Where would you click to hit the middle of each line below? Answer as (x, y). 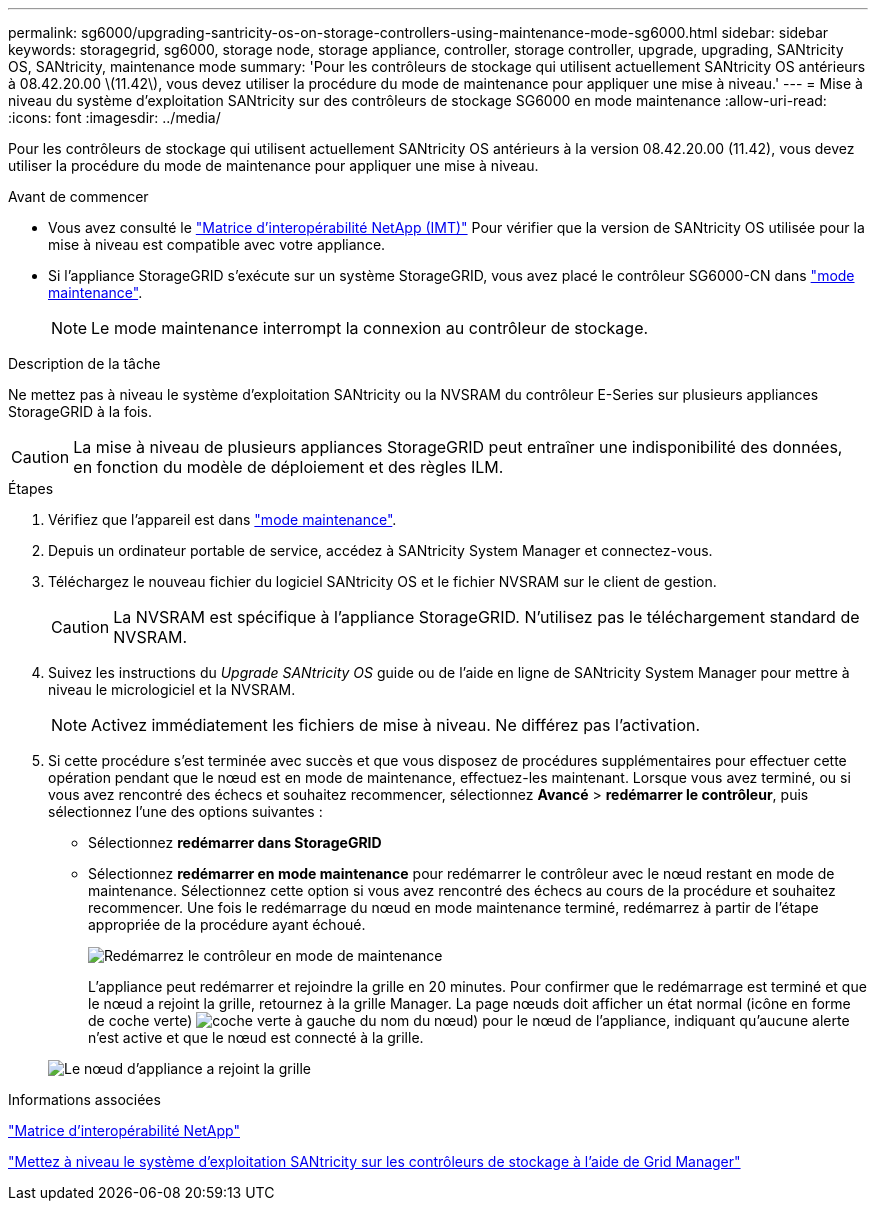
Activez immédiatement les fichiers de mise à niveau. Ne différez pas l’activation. (396, 725)
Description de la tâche (84, 363)
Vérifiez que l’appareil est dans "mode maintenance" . (222, 519)
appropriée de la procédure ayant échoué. (227, 924)
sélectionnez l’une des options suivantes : (185, 811)
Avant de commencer (78, 196)
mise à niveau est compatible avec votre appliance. (217, 244)
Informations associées (84, 1099)
